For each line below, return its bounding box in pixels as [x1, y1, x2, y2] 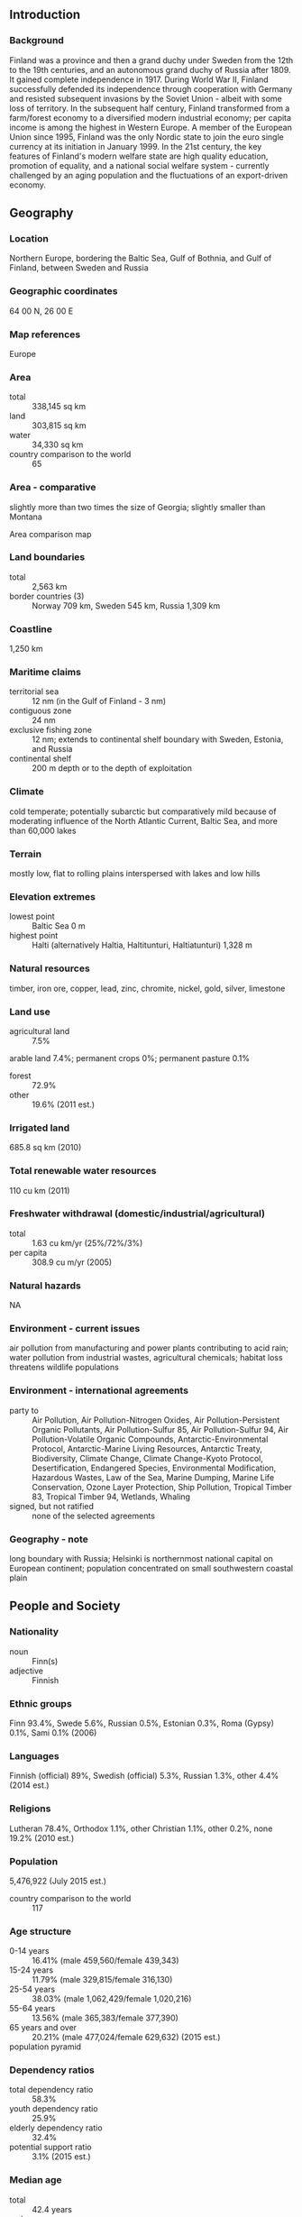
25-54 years [9, 1983, 56, 1995]
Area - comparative [9, 481, 96, 494]
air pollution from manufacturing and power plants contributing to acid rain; [9, 1342, 288, 1353]
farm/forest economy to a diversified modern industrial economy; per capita [9, 112, 291, 123]
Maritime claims [9, 666, 81, 679]
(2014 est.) [9, 1780, 50, 1791]
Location [9, 233, 50, 244]
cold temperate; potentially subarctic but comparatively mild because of [9, 806, 277, 817]
